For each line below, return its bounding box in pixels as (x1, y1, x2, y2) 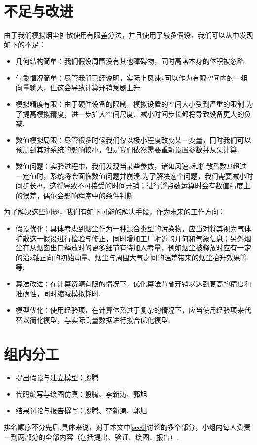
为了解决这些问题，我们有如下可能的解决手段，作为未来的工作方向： (4, 206, 225, 217)
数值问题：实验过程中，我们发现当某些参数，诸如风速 (15, 161, 189, 171)
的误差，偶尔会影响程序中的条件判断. (15, 190, 135, 200)
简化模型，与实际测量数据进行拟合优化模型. (29, 314, 170, 324)
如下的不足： (4, 39, 45, 49)
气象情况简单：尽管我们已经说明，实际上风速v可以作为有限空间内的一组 (15, 72, 248, 82)
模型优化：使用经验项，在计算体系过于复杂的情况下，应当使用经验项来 (15, 305, 244, 315)
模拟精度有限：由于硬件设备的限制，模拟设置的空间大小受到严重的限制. (15, 99, 246, 109)
